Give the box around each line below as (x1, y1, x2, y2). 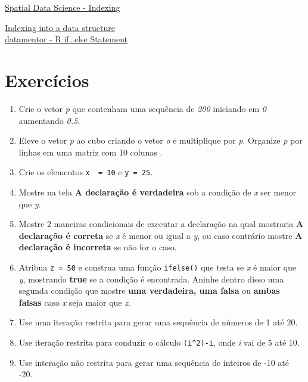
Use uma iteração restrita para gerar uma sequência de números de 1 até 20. (18, 316, 298, 328)
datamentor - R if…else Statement (5, 33, 128, 45)
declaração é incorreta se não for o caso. (18, 241, 177, 253)
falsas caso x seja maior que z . (18, 296, 130, 308)
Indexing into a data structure (5, 21, 115, 33)
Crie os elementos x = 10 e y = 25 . (18, 166, 153, 178)
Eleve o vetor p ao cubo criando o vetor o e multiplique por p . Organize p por (18, 134, 303, 147)
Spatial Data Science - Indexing (5, 1, 120, 13)
